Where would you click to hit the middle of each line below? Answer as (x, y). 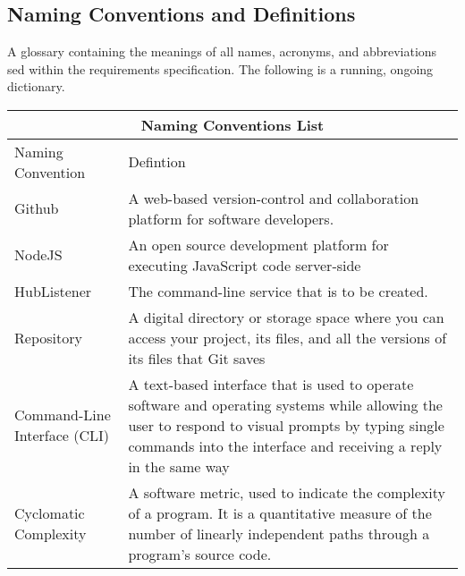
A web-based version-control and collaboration (274, 198)
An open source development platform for (258, 244)
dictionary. (36, 86)
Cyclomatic (50, 512)
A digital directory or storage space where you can (286, 317)
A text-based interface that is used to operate (271, 384)
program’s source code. (200, 554)
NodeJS (38, 255)
